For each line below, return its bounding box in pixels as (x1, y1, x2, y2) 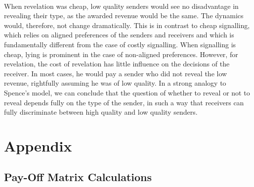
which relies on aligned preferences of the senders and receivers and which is (4, 30, 234, 40)
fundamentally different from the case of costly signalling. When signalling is (4, 39, 236, 49)
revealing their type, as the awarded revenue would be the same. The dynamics (4, 10, 244, 21)
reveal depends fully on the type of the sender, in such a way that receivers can (4, 97, 244, 107)
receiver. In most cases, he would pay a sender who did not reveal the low (4, 68, 227, 78)
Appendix (4, 135, 72, 156)
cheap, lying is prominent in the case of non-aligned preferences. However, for (4, 49, 238, 59)
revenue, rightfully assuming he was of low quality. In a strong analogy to (4, 78, 226, 88)
